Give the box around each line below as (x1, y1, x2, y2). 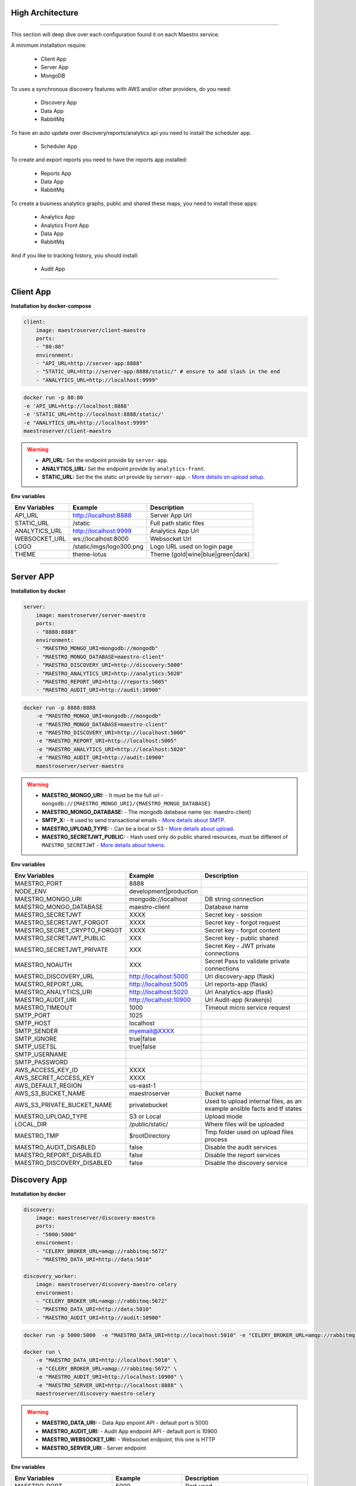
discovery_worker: (23, 1273, 77, 1279)
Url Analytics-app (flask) (205, 988, 274, 996)
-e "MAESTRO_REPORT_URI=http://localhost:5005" (36, 738, 177, 744)
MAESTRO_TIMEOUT (14, 1003, 74, 1012)
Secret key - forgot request (205, 918, 281, 927)
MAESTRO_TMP (14, 1132, 59, 1140)
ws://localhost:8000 (72, 534, 129, 543)
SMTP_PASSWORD (14, 1058, 68, 1066)
